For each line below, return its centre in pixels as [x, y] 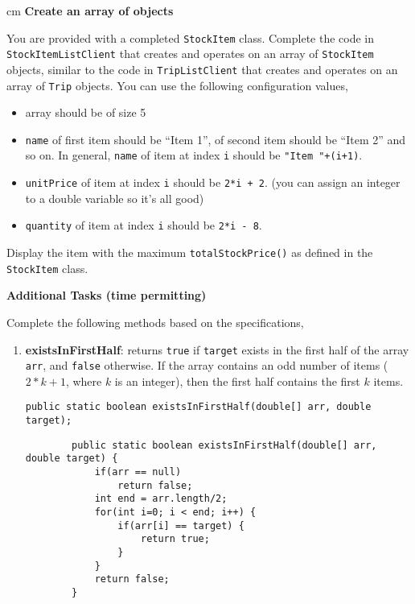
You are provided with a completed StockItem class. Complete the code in [191, 37]
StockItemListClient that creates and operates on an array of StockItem [190, 54]
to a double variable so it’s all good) [115, 198]
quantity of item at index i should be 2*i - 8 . [144, 225]
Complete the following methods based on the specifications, [155, 322]
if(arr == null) [138, 472]
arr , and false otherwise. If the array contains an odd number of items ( [207, 365]
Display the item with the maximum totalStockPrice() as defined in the [190, 252]
